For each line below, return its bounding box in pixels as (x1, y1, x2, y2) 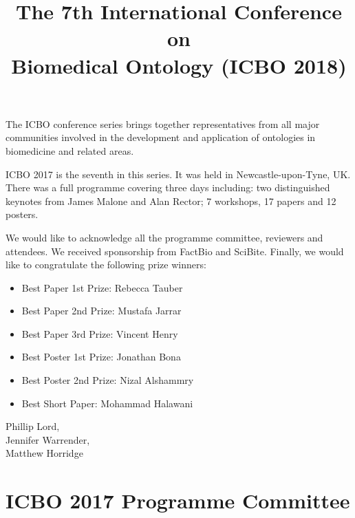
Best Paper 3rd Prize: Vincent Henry (21, 326, 178, 341)
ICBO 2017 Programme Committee (6, 486, 350, 515)
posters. (6, 207, 39, 222)
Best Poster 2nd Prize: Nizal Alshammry (21, 373, 194, 387)
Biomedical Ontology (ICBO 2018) (11, 51, 347, 79)
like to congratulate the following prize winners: (6, 257, 206, 272)
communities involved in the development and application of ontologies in (6, 130, 316, 144)
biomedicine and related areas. (6, 143, 134, 158)
